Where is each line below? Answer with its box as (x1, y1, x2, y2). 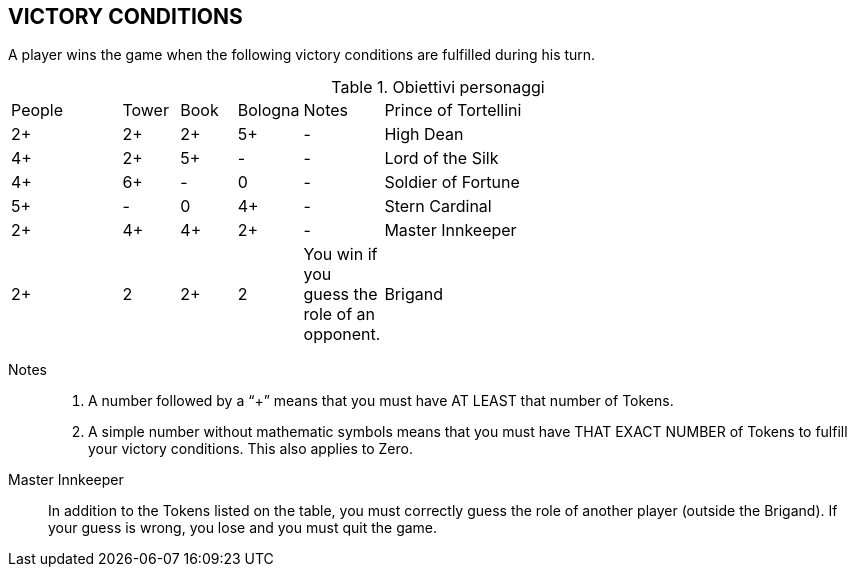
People (11, 100, 64, 121)
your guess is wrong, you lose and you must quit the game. (48, 519, 438, 537)
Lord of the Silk (384, 148, 499, 169)
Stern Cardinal (384, 196, 492, 217)
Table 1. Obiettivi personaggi (331, 77, 545, 98)
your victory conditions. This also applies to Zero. (88, 440, 413, 458)
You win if (303, 244, 378, 265)
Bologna (237, 100, 300, 121)
